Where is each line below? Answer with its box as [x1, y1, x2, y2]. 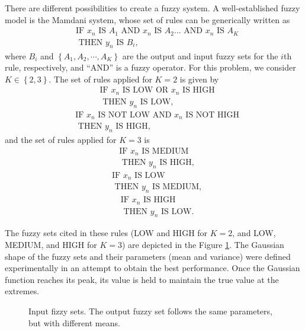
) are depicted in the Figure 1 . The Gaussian [121, 238, 284, 251]
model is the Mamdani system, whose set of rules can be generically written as [5, 13, 290, 26]
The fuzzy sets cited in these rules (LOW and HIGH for [5, 227, 208, 239]
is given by [179, 72, 219, 85]
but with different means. [28, 316, 120, 329]
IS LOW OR [122, 86, 169, 95]
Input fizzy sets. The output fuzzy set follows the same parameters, [28, 305, 272, 317]
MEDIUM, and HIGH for [5, 238, 97, 251]
